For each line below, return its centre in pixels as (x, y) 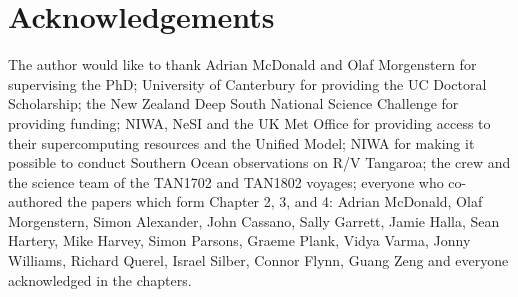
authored (35, 201)
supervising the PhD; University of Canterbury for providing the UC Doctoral (247, 83)
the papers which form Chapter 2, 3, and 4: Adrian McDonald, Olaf (275, 201)
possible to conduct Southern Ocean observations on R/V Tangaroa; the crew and (259, 162)
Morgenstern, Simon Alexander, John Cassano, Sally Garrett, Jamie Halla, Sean (254, 220)
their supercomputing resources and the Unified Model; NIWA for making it (241, 142)
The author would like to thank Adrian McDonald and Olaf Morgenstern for (242, 64)
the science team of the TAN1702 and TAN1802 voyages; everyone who (226, 181)
